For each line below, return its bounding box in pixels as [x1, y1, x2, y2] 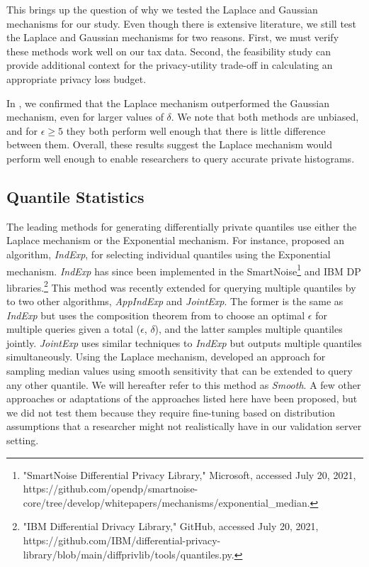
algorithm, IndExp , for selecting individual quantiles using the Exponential [6, 246, 331, 261]
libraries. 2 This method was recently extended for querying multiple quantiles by [6, 277, 356, 294]
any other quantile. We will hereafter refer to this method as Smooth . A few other [6, 377, 361, 392]
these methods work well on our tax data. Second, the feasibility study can [6, 43, 331, 58]
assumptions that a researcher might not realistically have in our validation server [6, 419, 362, 434]
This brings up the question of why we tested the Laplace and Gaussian [6, 2, 318, 16]
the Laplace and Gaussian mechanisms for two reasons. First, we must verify [6, 30, 339, 45]
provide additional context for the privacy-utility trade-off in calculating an [6, 57, 333, 72]
